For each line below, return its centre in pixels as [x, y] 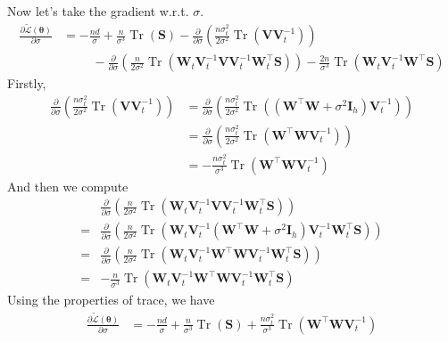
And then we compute [68, 186]
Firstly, [27, 83]
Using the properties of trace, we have [111, 300]
